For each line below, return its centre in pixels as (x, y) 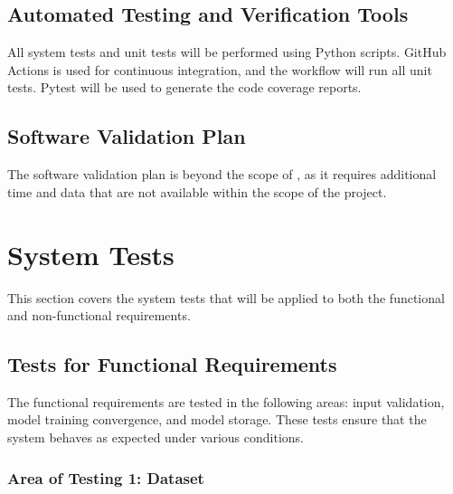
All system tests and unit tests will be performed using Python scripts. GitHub (227, 52)
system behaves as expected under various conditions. (156, 437)
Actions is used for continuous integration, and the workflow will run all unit (220, 69)
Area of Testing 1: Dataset (106, 477)
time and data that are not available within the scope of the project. (197, 191)
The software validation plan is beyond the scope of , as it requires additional (222, 174)
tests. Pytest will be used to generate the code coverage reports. (184, 87)
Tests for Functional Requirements (172, 364)
